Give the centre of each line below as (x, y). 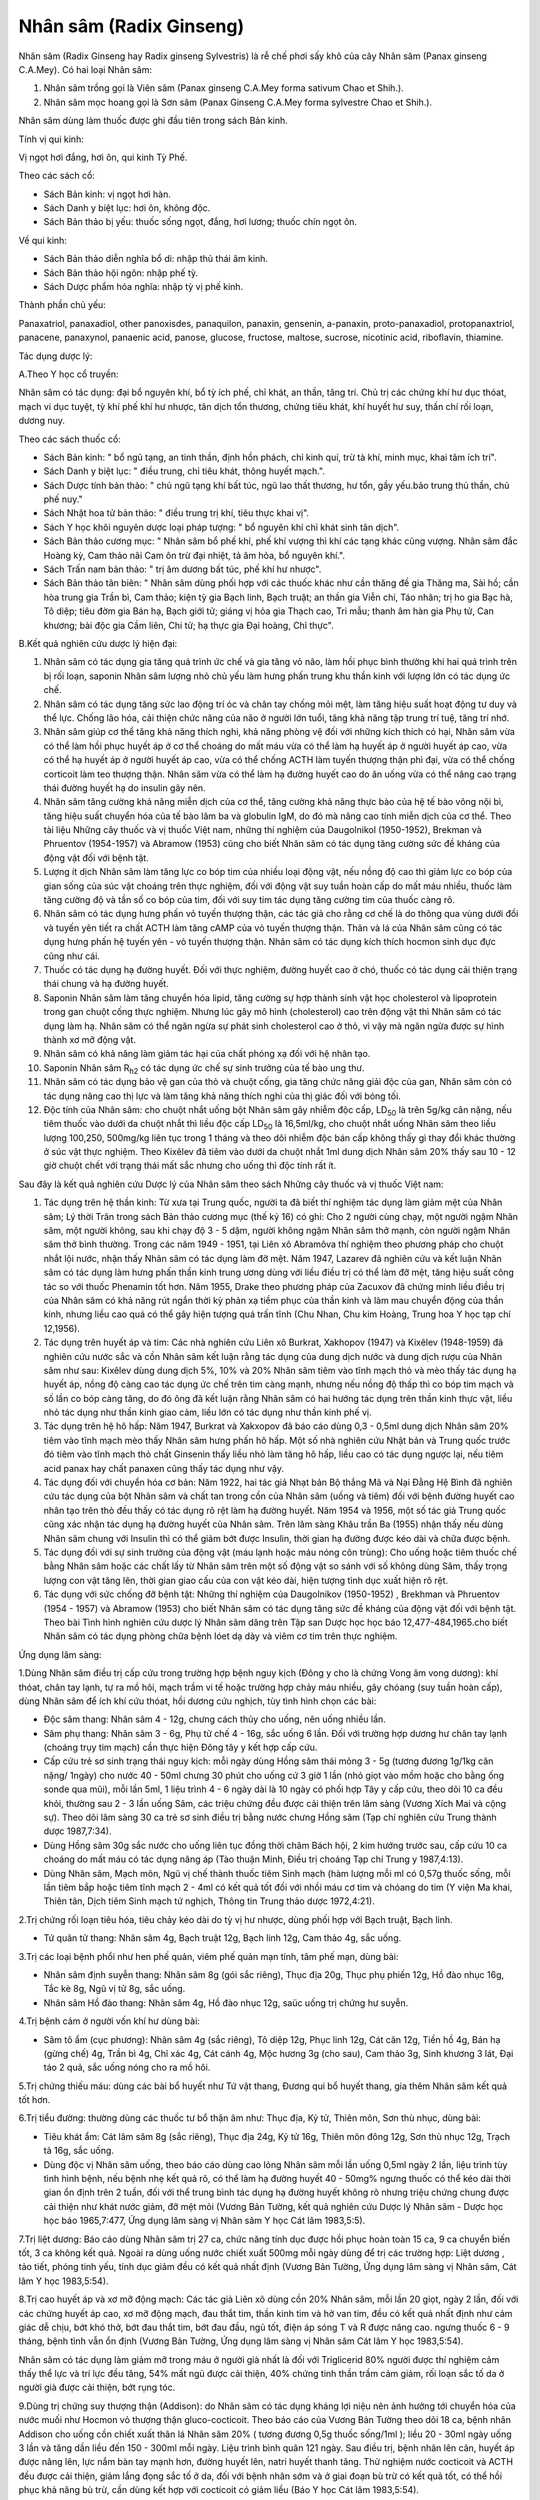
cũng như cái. (71, 956)
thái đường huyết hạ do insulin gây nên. (124, 787)
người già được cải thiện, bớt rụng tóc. (97, 2387)
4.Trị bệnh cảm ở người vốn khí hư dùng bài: (109, 2021)
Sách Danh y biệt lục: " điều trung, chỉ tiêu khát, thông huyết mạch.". (184, 471)
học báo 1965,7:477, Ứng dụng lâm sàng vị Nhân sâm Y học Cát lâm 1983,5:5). (204, 2221)
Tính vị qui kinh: (51, 139)
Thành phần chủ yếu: (62, 305)
